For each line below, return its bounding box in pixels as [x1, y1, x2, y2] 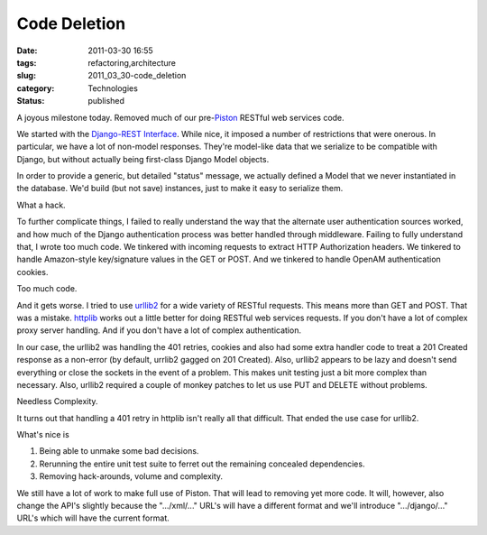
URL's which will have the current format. [16, 512, 170, 523]
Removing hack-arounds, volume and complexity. [39, 471, 224, 482]
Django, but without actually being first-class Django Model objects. [16, 153, 270, 164]
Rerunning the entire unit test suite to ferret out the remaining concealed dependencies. [39, 458, 365, 469]
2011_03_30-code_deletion [87, 70, 187, 81]
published [87, 96, 125, 106]
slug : [16, 70, 36, 81]
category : [16, 82, 55, 94]
